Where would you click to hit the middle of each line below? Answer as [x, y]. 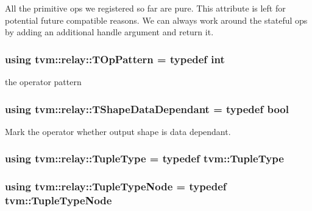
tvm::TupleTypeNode [58, 200]
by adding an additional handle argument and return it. [109, 32]
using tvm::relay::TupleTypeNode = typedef [116, 186]
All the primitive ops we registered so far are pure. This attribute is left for [145, 8]
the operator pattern [43, 81]
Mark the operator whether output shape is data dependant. [118, 131]
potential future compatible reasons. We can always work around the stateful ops [156, 20]
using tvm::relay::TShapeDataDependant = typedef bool [147, 109]
